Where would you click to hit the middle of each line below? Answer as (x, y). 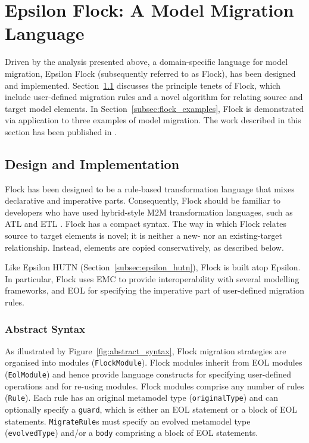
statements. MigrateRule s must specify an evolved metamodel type (128, 421)
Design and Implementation (92, 163)
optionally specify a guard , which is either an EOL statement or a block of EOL (151, 409)
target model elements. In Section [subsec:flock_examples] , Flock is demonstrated (154, 108)
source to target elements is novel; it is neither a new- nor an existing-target (144, 235)
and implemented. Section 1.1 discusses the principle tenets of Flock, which (143, 85)
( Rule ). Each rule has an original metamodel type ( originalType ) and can (142, 397)
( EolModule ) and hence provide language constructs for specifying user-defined (148, 374)
